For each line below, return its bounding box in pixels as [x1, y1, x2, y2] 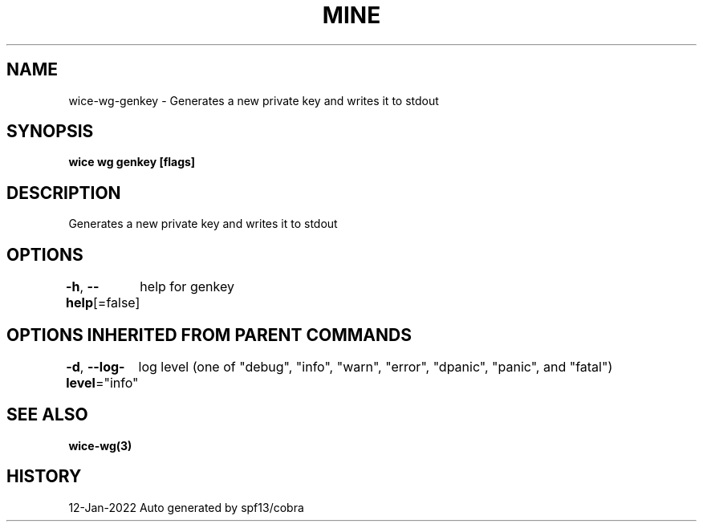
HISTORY [6, 466, 82, 487]
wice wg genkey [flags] [68, 155, 196, 169]
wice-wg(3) [68, 438, 132, 453]
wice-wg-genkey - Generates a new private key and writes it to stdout [68, 93, 439, 108]
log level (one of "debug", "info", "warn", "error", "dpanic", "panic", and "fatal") [138, 358, 613, 375]
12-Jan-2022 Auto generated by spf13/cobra [68, 500, 304, 514]
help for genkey [140, 278, 234, 295]
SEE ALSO [6, 404, 88, 425]
